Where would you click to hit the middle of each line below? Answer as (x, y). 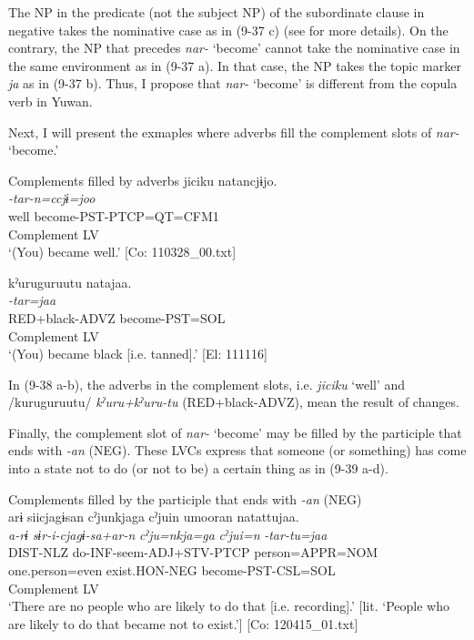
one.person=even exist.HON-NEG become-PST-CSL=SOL (172, 570)
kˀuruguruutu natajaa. (70, 282)
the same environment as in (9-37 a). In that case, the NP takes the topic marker (235, 65)
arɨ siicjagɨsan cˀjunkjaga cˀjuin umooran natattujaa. (154, 517)
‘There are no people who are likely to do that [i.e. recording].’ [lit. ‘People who (229, 606)
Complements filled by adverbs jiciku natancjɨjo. (143, 180)
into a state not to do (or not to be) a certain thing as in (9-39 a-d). (198, 468)
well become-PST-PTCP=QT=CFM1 (114, 215)
